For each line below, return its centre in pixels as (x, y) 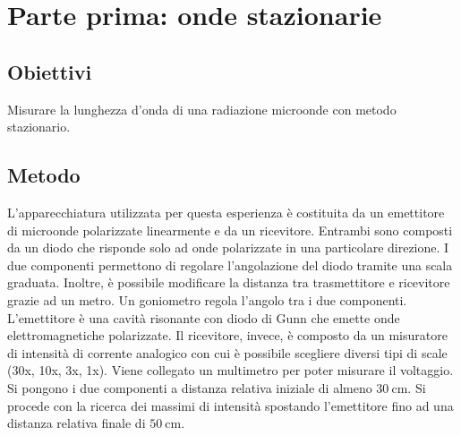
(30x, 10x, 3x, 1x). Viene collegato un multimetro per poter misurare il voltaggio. (230, 370)
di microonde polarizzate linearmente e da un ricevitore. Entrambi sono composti (230, 230)
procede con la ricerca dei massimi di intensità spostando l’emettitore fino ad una (230, 405)
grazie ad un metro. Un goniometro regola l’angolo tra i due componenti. (207, 299)
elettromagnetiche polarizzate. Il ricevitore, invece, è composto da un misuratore (227, 335)
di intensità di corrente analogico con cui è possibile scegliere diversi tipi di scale (227, 352)
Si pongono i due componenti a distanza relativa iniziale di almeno (190, 387)
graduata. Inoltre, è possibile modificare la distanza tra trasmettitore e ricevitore (229, 282)
